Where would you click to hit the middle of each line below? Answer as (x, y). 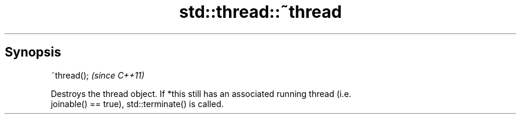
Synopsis (33, 52)
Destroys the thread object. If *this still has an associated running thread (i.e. (201, 93)
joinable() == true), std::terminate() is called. (137, 104)
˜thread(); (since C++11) (98, 75)
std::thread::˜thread (260, 12)
